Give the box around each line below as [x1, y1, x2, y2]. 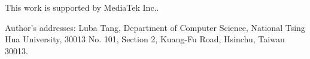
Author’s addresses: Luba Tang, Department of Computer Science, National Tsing [5, 21, 305, 33]
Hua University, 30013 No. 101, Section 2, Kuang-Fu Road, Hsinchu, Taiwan [5, 33, 285, 45]
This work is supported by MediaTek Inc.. [5, 1, 159, 13]
